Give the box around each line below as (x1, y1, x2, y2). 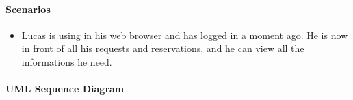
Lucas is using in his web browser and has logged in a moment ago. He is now (21, 27, 348, 42)
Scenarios (5, 1, 51, 16)
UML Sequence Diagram (5, 82, 125, 96)
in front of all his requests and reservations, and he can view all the (21, 41, 304, 55)
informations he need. (21, 54, 112, 68)
